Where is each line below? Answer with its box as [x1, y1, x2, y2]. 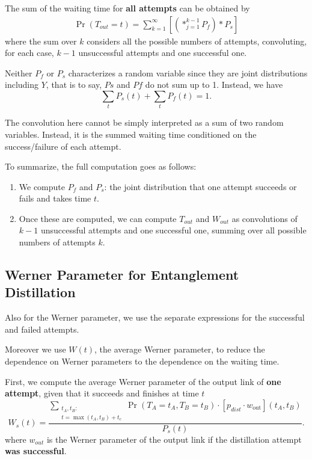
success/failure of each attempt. [5, 140, 121, 152]
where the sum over [5, 34, 77, 47]
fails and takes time [19, 192, 91, 205]
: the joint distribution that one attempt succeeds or [104, 180, 297, 193]
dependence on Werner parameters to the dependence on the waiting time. [5, 355, 280, 368]
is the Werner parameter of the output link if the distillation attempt [46, 433, 302, 445]
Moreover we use [5, 343, 66, 356]
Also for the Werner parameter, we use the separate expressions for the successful [5, 311, 305, 324]
